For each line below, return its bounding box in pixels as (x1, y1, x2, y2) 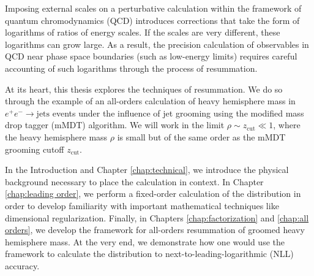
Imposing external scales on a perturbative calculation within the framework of (5, 2, 302, 14)
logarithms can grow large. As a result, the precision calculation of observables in (5, 37, 309, 50)
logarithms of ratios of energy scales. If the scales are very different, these (5, 26, 280, 39)
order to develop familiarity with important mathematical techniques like (5, 199, 279, 212)
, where (273, 118, 301, 131)
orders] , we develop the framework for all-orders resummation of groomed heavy (5, 223, 305, 236)
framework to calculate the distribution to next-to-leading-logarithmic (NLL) (5, 247, 294, 260)
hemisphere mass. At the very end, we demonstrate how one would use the (5, 235, 285, 248)
